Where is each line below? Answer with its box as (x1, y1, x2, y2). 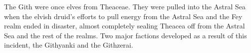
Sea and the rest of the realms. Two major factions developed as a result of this (4, 30, 247, 40)
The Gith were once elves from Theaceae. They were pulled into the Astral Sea (4, 1, 246, 11)
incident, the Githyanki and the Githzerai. (4, 40, 133, 50)
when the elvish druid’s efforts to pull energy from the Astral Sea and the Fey (4, 11, 243, 21)
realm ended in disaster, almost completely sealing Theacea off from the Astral (4, 21, 245, 31)
